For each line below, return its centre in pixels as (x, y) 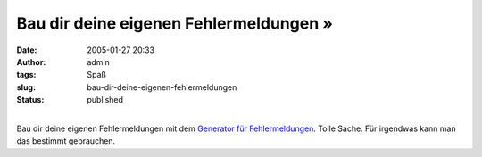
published (105, 100)
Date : (27, 50)
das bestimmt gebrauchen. (66, 141)
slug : (26, 87)
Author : (31, 62)
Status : (30, 100)
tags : (26, 75)
